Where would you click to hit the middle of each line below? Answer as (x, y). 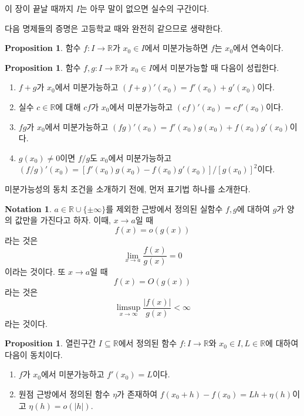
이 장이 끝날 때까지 (39, 8)
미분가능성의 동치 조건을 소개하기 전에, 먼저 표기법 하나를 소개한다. (128, 188)
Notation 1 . (28, 208)
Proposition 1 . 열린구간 (50, 343)
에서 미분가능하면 (176, 48)
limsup (129, 308)
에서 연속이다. (258, 48)
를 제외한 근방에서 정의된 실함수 (164, 208)
